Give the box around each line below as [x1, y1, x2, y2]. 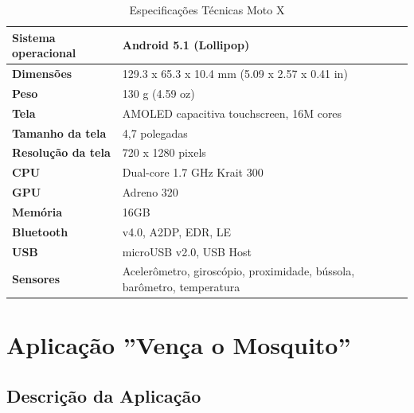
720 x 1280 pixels [122, 144, 206, 161]
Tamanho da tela [12, 124, 107, 141]
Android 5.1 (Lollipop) [122, 37, 250, 53]
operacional [12, 45, 76, 61]
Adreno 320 [122, 184, 178, 201]
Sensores [12, 271, 61, 287]
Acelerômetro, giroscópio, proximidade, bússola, [122, 263, 355, 279]
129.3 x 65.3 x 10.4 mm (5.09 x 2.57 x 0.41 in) [122, 65, 348, 82]
